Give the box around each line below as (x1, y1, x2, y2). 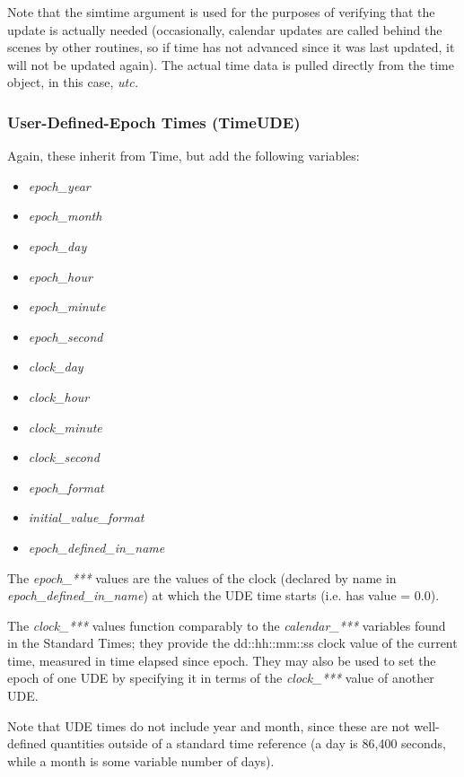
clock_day (28, 357, 83, 376)
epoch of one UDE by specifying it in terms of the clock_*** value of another (7, 668, 434, 687)
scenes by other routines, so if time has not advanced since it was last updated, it (7, 38, 455, 57)
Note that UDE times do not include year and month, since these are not (7, 716, 410, 735)
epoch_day (28, 236, 87, 255)
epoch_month (28, 206, 102, 225)
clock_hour (28, 387, 90, 406)
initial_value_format (28, 508, 144, 527)
